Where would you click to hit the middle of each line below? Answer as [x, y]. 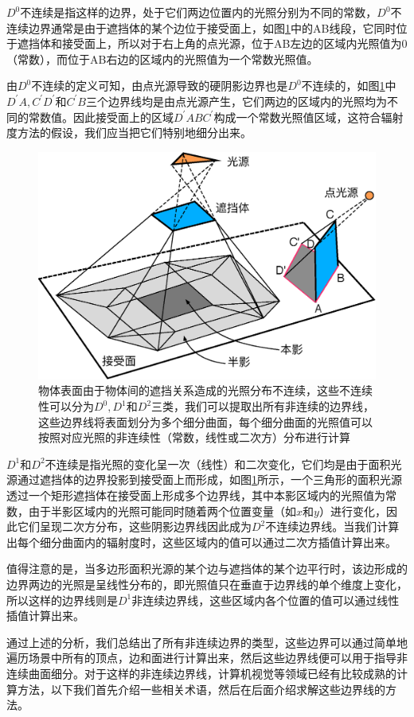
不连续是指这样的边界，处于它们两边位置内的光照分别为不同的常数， [199, 12]
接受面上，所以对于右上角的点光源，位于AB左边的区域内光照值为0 [234, 43]
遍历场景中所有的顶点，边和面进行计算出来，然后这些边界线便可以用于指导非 [207, 658]
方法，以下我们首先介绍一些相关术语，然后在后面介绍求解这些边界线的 [201, 689]
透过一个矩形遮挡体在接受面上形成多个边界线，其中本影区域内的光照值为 [196, 495]
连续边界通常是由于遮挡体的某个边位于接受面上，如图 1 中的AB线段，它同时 [201, 27]
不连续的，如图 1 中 [349, 86]
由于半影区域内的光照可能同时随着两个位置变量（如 [162, 510]
